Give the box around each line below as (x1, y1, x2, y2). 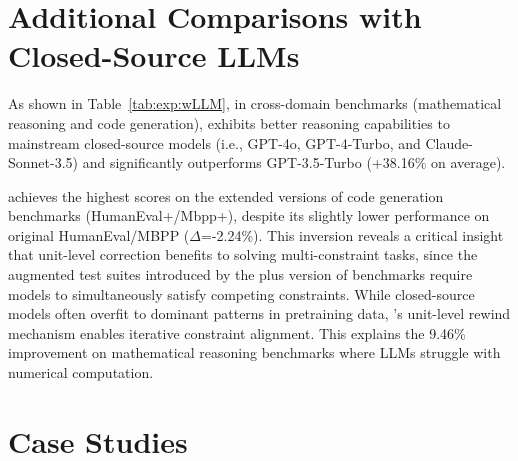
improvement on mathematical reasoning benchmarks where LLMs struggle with (8, 342, 501, 363)
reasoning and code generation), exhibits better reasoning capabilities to (8, 112, 450, 133)
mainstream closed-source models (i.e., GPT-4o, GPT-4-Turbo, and (8, 132, 421, 153)
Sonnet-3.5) (8, 152, 79, 173)
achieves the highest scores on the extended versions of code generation (8, 185, 444, 206)
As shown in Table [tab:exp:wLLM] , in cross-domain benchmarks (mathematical (8, 93, 502, 114)
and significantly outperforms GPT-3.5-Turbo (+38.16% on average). (82, 152, 506, 173)
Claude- (425, 132, 473, 153)
